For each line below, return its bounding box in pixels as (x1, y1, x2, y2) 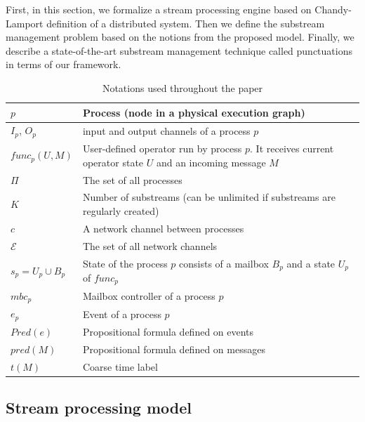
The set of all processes (82, 172, 182, 187)
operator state (82, 154, 144, 169)
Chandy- (314, 2, 352, 16)
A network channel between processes (82, 220, 244, 235)
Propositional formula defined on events (82, 324, 254, 339)
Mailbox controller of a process (82, 289, 215, 303)
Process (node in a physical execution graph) (82, 105, 305, 119)
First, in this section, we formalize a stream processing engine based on (6, 2, 312, 16)
